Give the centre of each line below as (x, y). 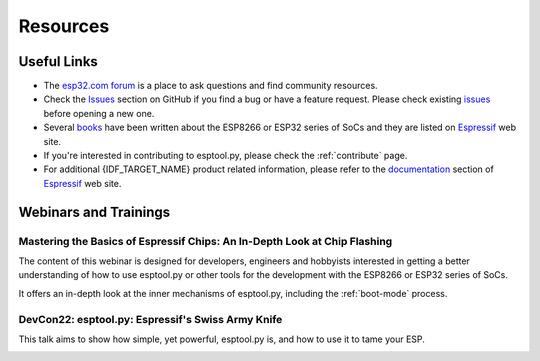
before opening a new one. (99, 113)
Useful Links (58, 61)
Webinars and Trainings (94, 211)
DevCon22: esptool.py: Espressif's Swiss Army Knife (150, 319)
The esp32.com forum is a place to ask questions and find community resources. (211, 86)
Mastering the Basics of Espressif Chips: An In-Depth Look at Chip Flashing (205, 241)
